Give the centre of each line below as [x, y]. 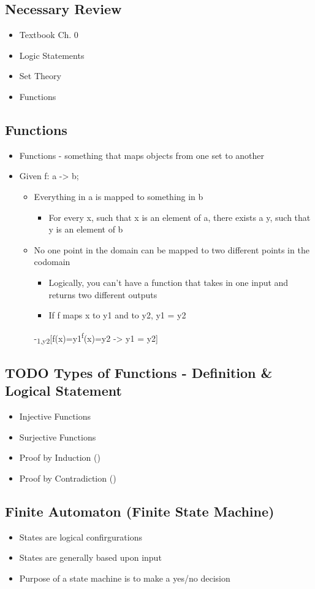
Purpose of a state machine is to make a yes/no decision [125, 578]
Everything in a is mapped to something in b [119, 196]
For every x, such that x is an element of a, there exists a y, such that [180, 217]
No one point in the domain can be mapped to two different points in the [172, 249]
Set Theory [40, 76]
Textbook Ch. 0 [49, 35]
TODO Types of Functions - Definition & [139, 372]
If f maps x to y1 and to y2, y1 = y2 [117, 315]
